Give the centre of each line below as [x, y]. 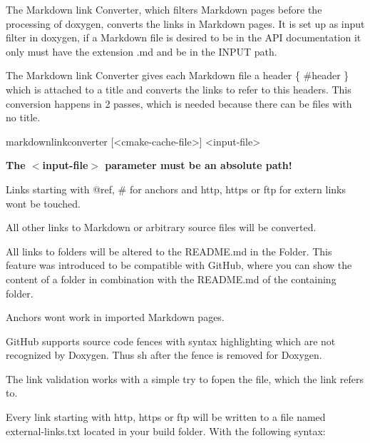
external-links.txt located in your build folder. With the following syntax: [166, 431]
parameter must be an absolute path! [199, 165]
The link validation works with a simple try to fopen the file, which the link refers [185, 378]
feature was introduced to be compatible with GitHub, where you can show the [179, 265]
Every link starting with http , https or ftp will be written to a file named [166, 417]
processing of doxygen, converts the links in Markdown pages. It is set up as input [185, 23]
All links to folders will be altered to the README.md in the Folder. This [169, 251]
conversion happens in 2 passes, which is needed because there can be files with [179, 103]
